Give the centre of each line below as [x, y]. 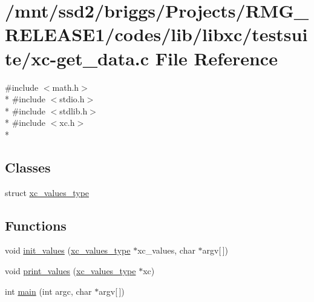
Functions [36, 225]
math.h [66, 87]
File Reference [216, 58]
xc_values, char [166, 250]
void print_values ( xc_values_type [70, 271]
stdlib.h [74, 110]
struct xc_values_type [47, 192]
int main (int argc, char [48, 291]
